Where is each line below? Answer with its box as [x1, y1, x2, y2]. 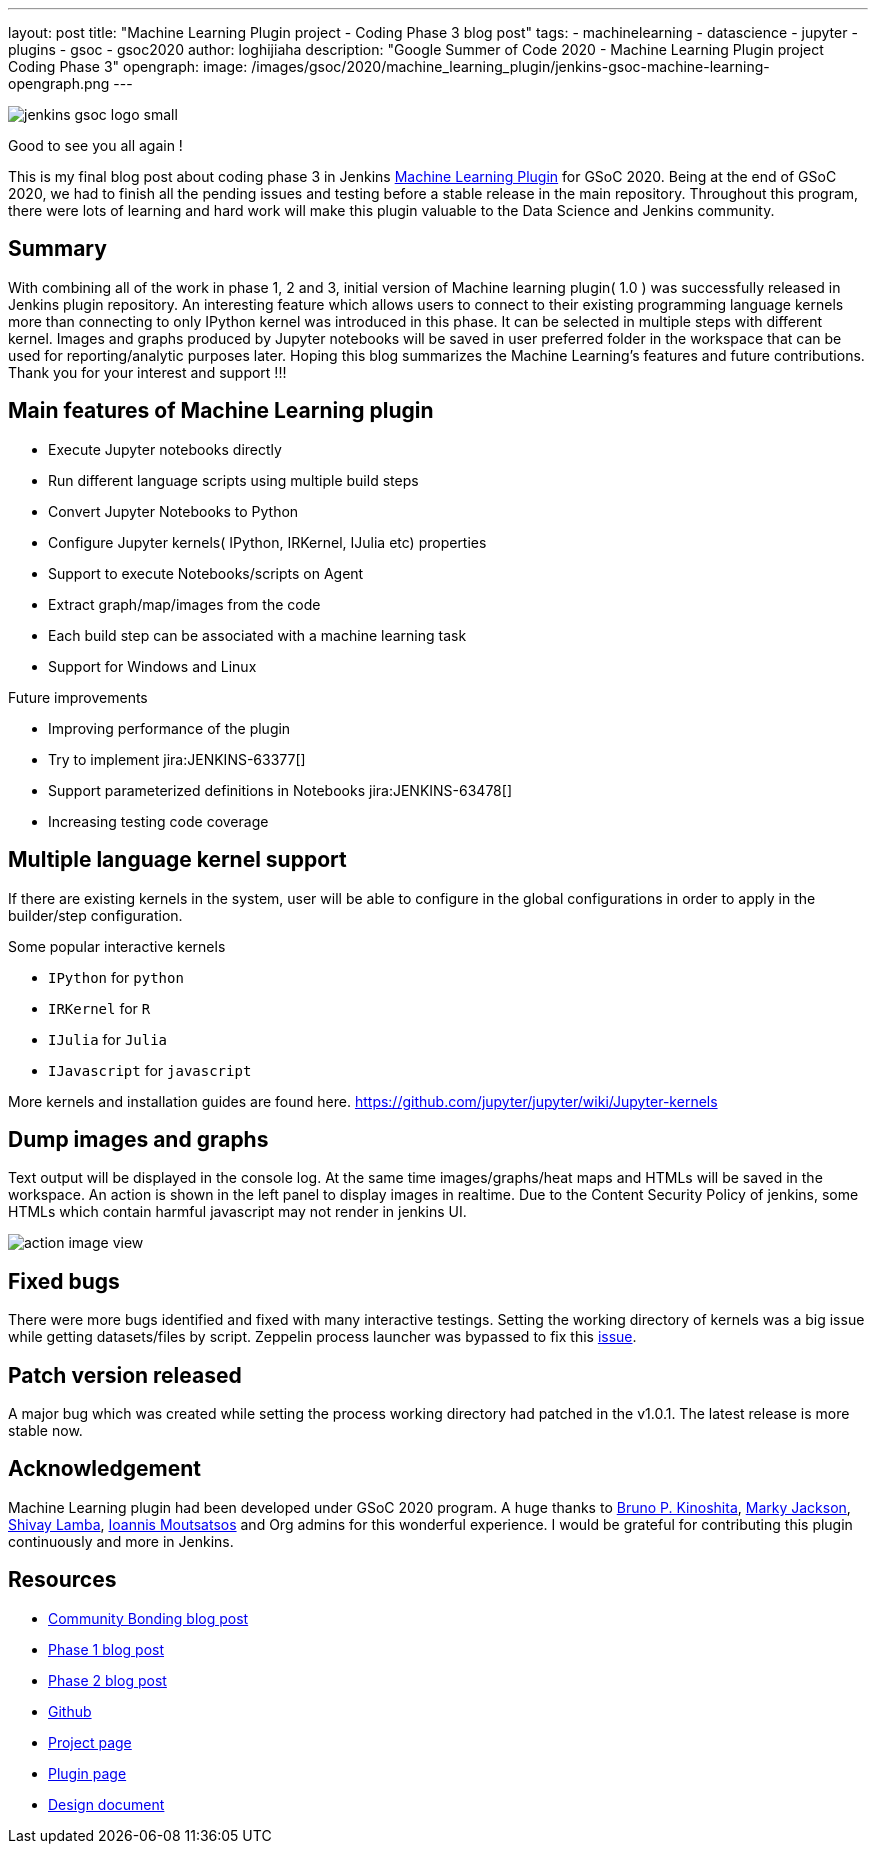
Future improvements [8, 688, 148, 706]
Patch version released [8, 1362, 242, 1388]
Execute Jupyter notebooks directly [48, 440, 282, 458]
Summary [8, 236, 107, 262]
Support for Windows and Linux [48, 657, 257, 675]
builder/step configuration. [8, 906, 183, 924]
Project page [48, 1733, 132, 1751]
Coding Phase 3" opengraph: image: [8, 58, 248, 75]
